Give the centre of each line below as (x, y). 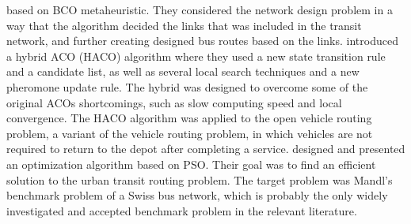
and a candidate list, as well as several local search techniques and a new (183, 71)
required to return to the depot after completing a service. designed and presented (206, 149)
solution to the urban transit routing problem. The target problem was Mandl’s (200, 179)
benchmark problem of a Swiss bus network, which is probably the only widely (197, 195)
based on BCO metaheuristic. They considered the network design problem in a (200, 9)
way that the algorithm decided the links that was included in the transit (184, 25)
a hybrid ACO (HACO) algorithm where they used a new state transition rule (196, 56)
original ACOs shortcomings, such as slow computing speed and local (174, 102)
